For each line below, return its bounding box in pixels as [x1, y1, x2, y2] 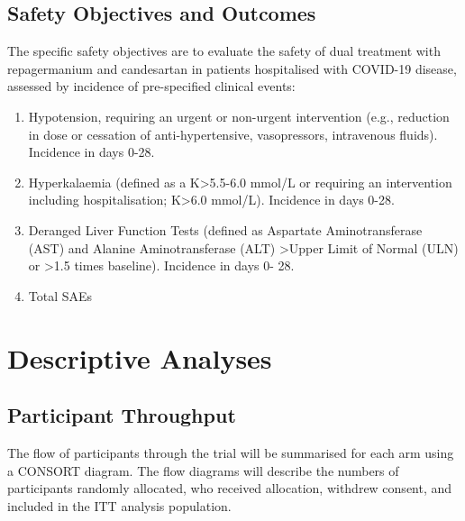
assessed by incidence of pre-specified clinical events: [7, 77, 296, 96]
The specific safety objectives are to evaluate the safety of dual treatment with [7, 41, 441, 60]
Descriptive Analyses [7, 339, 272, 376]
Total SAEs [28, 286, 93, 305]
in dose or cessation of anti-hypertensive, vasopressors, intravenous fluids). [28, 124, 438, 143]
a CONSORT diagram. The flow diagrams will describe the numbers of [7, 461, 399, 480]
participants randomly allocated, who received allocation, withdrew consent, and [7, 479, 452, 498]
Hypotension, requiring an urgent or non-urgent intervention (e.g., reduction [28, 106, 450, 125]
